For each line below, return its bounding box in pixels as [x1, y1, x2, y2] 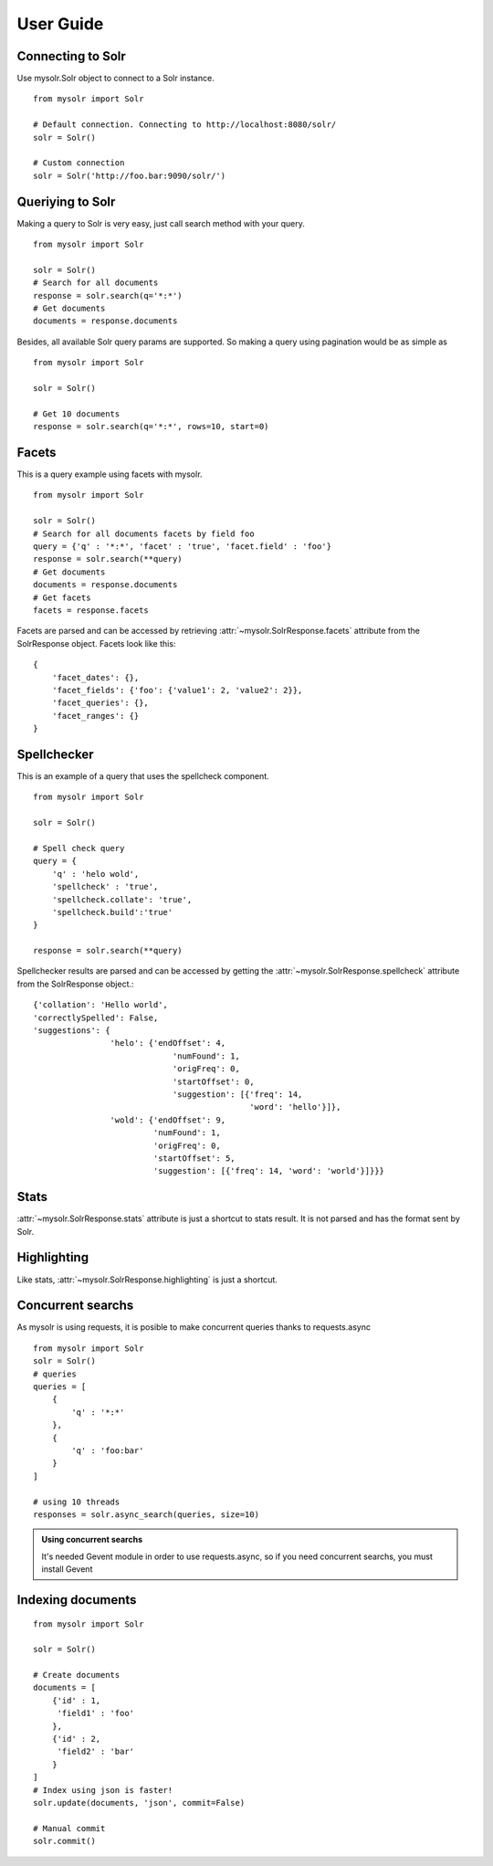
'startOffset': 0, [172, 1076, 255, 1087]
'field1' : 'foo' [57, 1708, 135, 1719]
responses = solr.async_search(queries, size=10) [33, 1509, 260, 1520]
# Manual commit [33, 1823, 106, 1833]
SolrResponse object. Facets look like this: [16, 638, 176, 648]
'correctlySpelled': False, [33, 1012, 159, 1023]
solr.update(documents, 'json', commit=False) [33, 1797, 246, 1808]
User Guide [16, 14, 104, 34]
